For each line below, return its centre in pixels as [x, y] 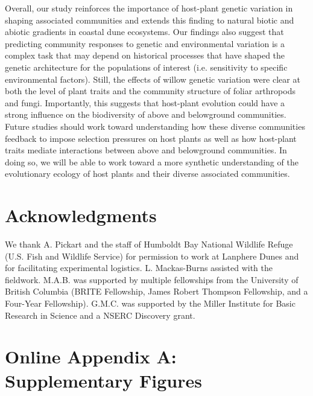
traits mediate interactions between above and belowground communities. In [146, 150]
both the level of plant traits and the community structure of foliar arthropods [150, 91]
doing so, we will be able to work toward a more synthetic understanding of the [152, 161]
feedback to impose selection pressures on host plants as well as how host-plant [151, 138]
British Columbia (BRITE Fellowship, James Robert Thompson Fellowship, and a [156, 291]
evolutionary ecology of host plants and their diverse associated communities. [147, 174]
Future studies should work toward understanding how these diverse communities [155, 126]
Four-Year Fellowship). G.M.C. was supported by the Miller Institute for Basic [150, 303]
